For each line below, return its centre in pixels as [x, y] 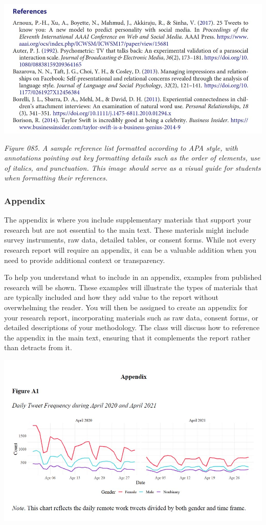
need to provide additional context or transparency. [85, 260]
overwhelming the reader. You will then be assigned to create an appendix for [126, 307]
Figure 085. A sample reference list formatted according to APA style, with [121, 147]
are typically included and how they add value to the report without [111, 297]
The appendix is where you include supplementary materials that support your [128, 220]
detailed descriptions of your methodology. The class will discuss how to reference [132, 327]
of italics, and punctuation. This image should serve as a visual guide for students [132, 167]
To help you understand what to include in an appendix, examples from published [133, 277]
